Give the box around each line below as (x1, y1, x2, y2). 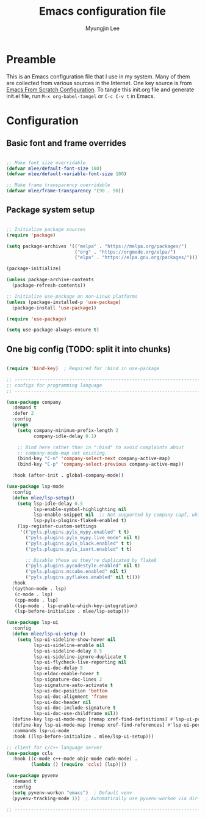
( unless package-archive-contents (6, 277, 95, 283)
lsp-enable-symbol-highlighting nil (33, 506, 127, 512)
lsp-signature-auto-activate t (33, 682, 113, 688)
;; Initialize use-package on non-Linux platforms (6, 293, 138, 300)
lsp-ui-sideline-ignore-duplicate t (33, 654, 127, 660)
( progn (12, 422, 29, 428)
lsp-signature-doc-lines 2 (33, 676, 103, 683)
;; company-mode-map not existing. (17, 450, 108, 456)
